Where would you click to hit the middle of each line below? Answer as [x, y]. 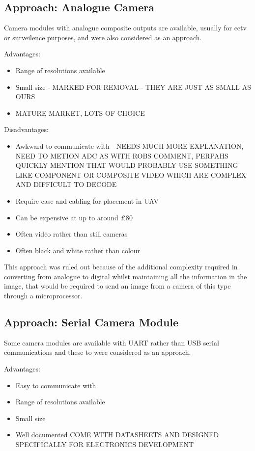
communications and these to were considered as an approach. [98, 352]
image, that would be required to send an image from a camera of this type [117, 286]
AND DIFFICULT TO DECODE [66, 184]
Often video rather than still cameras [71, 234]
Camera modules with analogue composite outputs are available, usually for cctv [125, 28]
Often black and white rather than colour [78, 250]
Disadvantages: [26, 129]
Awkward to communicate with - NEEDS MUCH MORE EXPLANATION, [129, 146]
